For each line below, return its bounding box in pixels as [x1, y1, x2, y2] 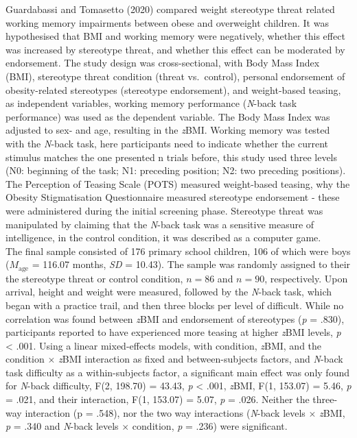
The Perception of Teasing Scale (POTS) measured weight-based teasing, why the [5, 176, 350, 191]
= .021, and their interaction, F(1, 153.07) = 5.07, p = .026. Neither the [5, 392, 310, 406]
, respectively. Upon [264, 271, 348, 285]
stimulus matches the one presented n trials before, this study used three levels [5, 149, 338, 164]
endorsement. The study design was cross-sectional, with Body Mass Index [5, 56, 320, 70]
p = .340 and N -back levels [5, 419, 119, 433]
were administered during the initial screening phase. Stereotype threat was [5, 203, 323, 217]
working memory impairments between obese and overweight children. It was [5, 15, 329, 29]
